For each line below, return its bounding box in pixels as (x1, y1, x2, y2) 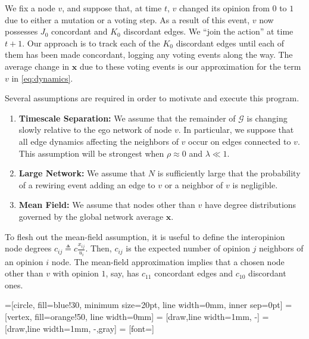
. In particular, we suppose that (178, 123, 294, 136)
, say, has (105, 267, 139, 279)
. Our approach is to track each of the (22, 36, 160, 49)
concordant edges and (154, 267, 233, 279)
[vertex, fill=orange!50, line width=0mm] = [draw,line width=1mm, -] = (5, 310, 269, 322)
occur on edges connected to (188, 135, 291, 147)
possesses (5, 25, 38, 38)
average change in (5, 60, 70, 72)
